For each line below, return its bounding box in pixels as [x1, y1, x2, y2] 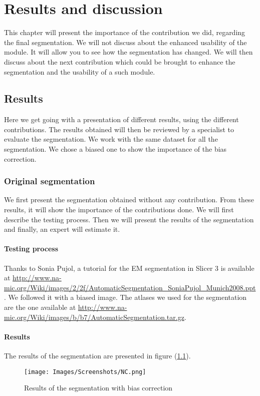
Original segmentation [4, 175, 95, 187]
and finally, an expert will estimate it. [4, 224, 120, 234]
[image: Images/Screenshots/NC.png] [24, 368, 146, 375]
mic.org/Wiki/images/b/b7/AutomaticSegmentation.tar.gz [4, 311, 184, 322]
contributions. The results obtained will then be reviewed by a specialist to [4, 124, 234, 134]
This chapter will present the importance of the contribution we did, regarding [4, 27, 245, 38]
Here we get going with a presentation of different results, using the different [4, 114, 239, 125]
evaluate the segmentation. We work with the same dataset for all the [4, 134, 218, 144]
